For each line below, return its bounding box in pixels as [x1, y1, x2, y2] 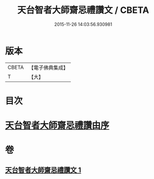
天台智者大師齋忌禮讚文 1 [5, 166, 82, 174]
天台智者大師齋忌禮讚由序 [5, 120, 110, 131]
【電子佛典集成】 [28, 64, 68, 71]
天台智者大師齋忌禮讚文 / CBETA [17, 4, 150, 16]
